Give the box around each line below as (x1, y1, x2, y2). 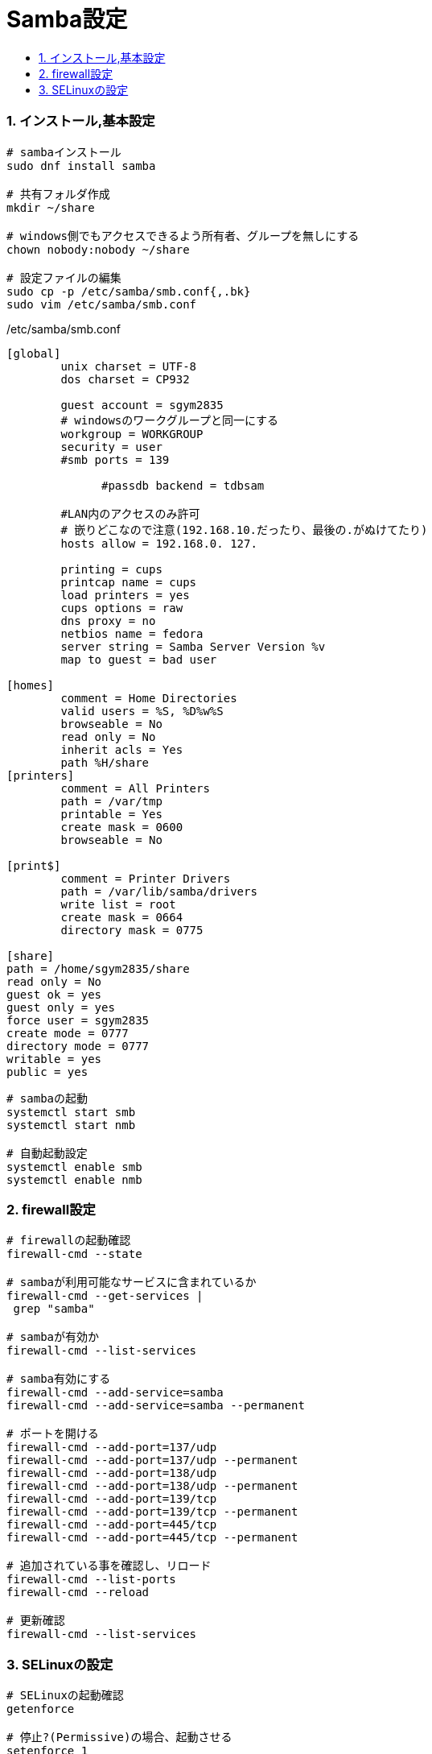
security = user (60, 440, 163, 453)
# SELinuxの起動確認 (6, 1689, 124, 1702)
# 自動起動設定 (6, 1146, 88, 1160)
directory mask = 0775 (60, 923, 204, 937)
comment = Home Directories (60, 691, 237, 705)
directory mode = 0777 (6, 1039, 150, 1053)
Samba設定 (6, 6, 128, 33)
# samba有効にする (6, 1372, 111, 1386)
